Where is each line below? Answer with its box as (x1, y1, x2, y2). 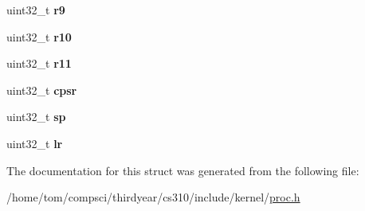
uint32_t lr (6, 135, 63, 151)
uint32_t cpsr (6, 81, 77, 98)
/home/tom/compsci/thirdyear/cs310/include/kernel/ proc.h (6, 189, 300, 205)
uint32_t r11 (6, 55, 72, 72)
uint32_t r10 (6, 28, 72, 45)
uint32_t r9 (6, 2, 65, 18)
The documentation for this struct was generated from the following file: (6, 162, 359, 178)
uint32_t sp (6, 108, 66, 125)
